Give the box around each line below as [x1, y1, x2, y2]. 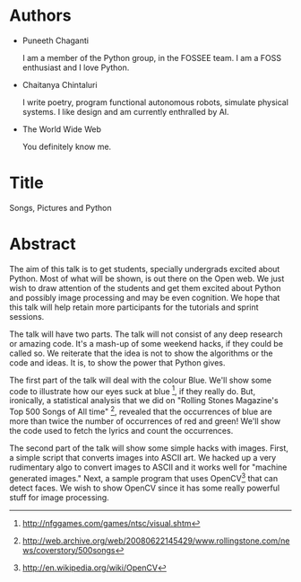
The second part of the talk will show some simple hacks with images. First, [9, 443, 289, 454]
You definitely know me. [21, 141, 112, 152]
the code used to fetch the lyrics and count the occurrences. [9, 426, 234, 436]
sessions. [9, 311, 45, 322]
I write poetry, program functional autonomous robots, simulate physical [21, 96, 289, 108]
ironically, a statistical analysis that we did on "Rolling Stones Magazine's [9, 395, 279, 406]
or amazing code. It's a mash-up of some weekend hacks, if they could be [9, 338, 284, 348]
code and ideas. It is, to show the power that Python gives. [9, 357, 226, 368]
